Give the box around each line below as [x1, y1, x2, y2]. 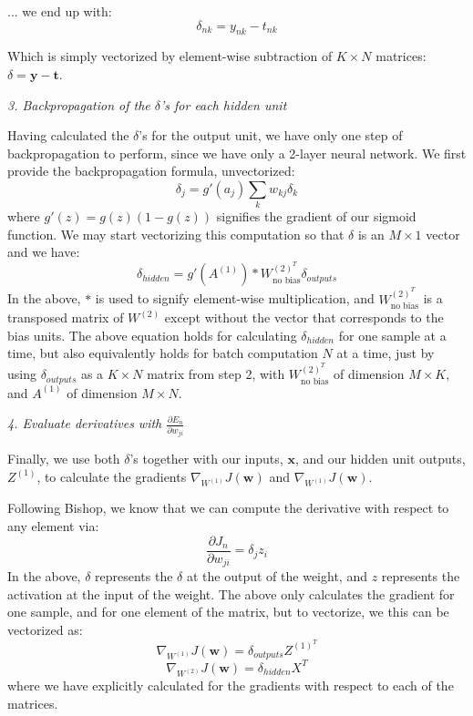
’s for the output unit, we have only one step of [139, 126, 403, 145]
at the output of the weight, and [186, 567, 367, 586]
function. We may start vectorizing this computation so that [7, 224, 344, 243]
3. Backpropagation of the [7, 95, 150, 114]
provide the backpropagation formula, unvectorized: [7, 161, 295, 180]
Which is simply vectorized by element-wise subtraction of [7, 46, 333, 66]
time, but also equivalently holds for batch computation [7, 343, 318, 363]
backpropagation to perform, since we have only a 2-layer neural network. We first [7, 143, 467, 162]
